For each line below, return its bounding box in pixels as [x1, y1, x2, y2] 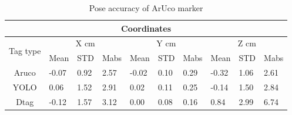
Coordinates [121, 22, 172, 34]
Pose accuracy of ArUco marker [89, 2, 203, 13]
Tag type [9, 44, 41, 56]
